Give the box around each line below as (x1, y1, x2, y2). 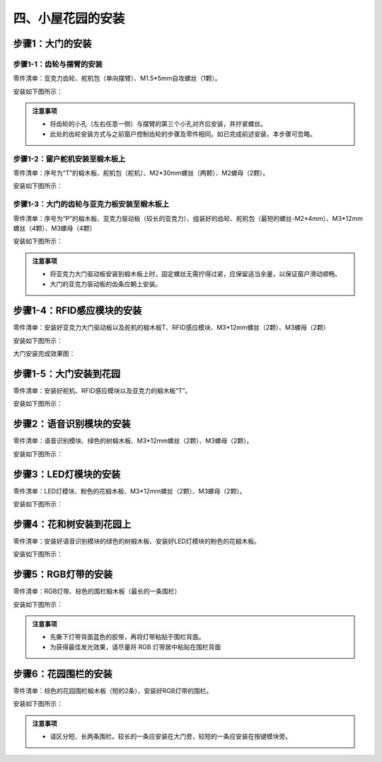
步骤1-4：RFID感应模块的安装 (13, 305, 142, 317)
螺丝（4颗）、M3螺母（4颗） (13, 224, 96, 232)
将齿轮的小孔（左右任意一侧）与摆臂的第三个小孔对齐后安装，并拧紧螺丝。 (50, 120, 267, 128)
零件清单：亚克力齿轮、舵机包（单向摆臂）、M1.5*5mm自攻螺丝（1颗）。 (13, 74, 222, 83)
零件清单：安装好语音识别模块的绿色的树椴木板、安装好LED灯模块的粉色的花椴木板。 (13, 537, 261, 545)
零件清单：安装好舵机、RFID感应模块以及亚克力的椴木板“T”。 (13, 387, 192, 395)
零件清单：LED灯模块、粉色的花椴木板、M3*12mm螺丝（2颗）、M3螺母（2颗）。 (13, 487, 246, 495)
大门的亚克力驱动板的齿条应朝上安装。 (50, 280, 162, 288)
